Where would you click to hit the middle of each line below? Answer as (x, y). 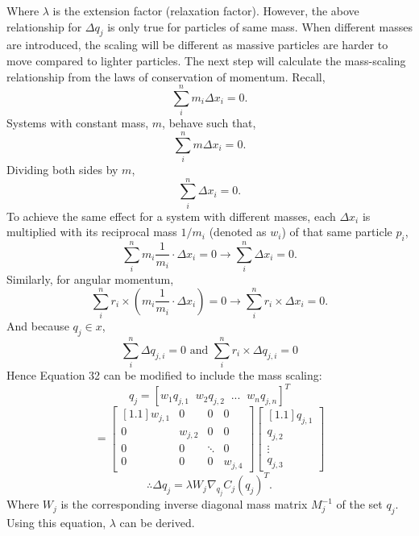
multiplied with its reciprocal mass (92, 232)
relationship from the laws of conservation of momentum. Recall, (166, 76)
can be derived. (157, 522)
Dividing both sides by (62, 170)
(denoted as (238, 232)
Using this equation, (56, 522)
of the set (359, 504)
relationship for (44, 26)
